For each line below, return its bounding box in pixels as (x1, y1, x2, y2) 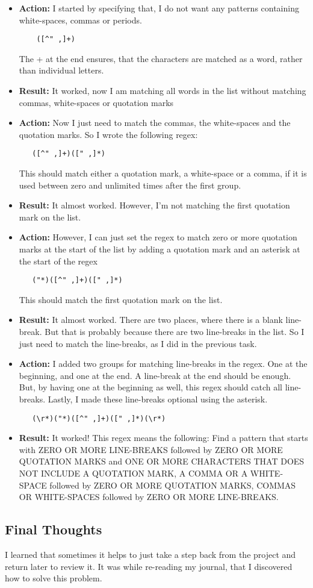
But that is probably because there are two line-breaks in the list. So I (45, 325, 305, 338)
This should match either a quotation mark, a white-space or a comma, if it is (19, 167, 307, 180)
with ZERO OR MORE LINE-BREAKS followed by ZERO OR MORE (19, 443, 283, 455)
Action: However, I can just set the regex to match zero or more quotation (19, 231, 297, 243)
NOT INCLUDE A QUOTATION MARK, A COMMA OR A (19, 467, 248, 480)
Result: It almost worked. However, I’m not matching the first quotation (19, 199, 290, 211)
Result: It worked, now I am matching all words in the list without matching (19, 84, 306, 97)
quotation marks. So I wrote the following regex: (19, 128, 198, 140)
